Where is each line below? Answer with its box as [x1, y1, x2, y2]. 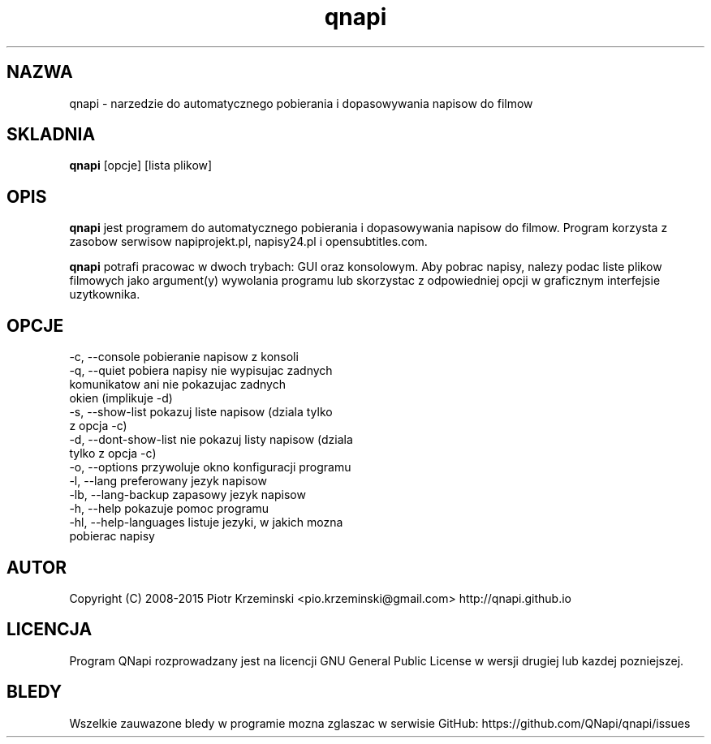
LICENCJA [6, 619, 93, 640]
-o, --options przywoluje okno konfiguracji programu [69, 460, 351, 475]
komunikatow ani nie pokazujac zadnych [69, 377, 286, 392]
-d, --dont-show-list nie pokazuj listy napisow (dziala [69, 432, 353, 447]
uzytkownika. [69, 287, 140, 302]
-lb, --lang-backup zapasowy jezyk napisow [69, 488, 306, 502]
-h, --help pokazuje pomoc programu [69, 501, 269, 516]
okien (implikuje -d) [69, 391, 173, 406]
